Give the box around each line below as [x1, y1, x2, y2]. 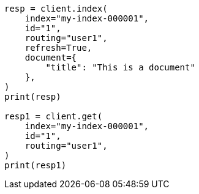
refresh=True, [24, 43, 92, 53]
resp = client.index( [4, 4, 108, 13]
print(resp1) [4, 160, 67, 170]
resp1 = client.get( [4, 111, 103, 121]
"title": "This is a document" [45, 62, 195, 72]
